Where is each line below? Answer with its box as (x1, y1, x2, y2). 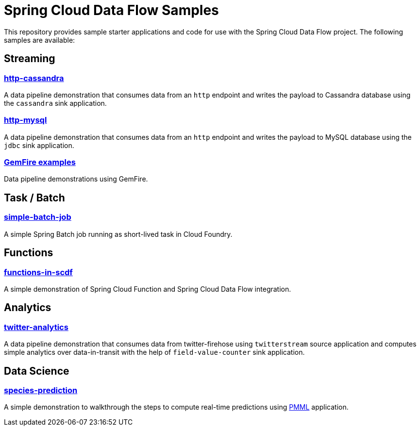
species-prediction (4, 385, 78, 395)
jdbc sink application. (4, 141, 74, 149)
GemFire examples (4, 157, 76, 167)
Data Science (4, 364, 69, 377)
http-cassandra (4, 73, 64, 83)
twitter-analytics (4, 322, 68, 332)
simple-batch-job (4, 212, 71, 222)
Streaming (4, 52, 55, 65)
